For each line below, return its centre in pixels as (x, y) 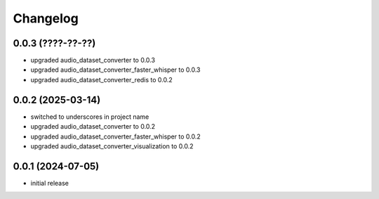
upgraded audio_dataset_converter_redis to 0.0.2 (102, 79)
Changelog (46, 18)
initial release (50, 183)
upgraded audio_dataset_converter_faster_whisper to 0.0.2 (116, 136)
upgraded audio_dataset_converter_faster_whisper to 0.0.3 (115, 70)
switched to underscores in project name (90, 117)
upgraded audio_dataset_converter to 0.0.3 (93, 60)
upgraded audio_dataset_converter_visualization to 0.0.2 (112, 146)
